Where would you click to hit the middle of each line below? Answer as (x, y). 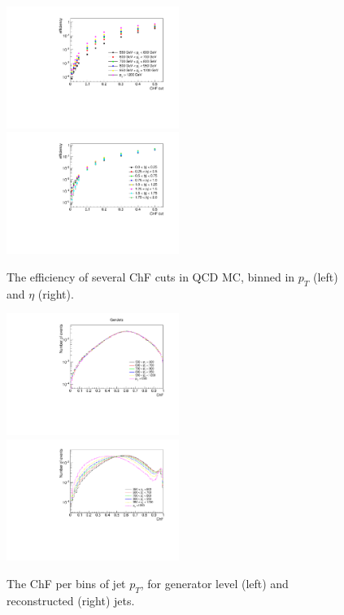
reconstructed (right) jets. (71, 600)
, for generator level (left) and (214, 584)
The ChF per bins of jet (66, 584)
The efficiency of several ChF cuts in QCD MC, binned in (151, 276)
